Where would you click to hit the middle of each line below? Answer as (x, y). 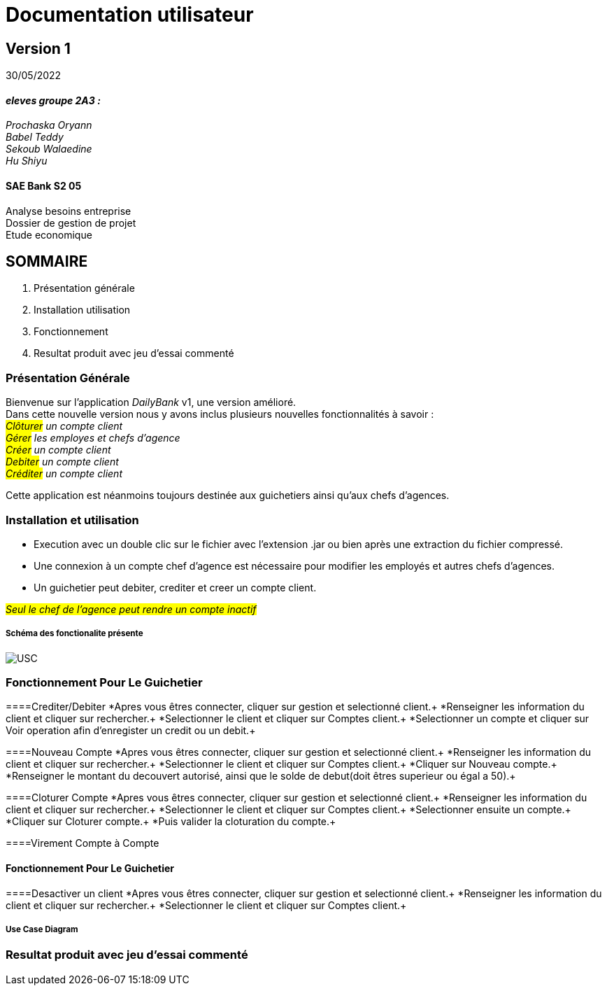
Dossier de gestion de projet (71, 223)
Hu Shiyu (27, 161)
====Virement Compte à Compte (83, 843)
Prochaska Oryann (49, 125)
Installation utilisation (82, 310)
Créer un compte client (58, 450)
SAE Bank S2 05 (44, 186)
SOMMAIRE (47, 262)
